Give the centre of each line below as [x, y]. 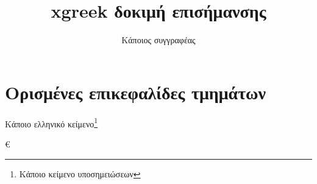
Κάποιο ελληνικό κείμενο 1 [52, 122]
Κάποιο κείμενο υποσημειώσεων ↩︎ [80, 173]
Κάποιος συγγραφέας [158, 40]
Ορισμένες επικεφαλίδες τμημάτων [136, 92]
